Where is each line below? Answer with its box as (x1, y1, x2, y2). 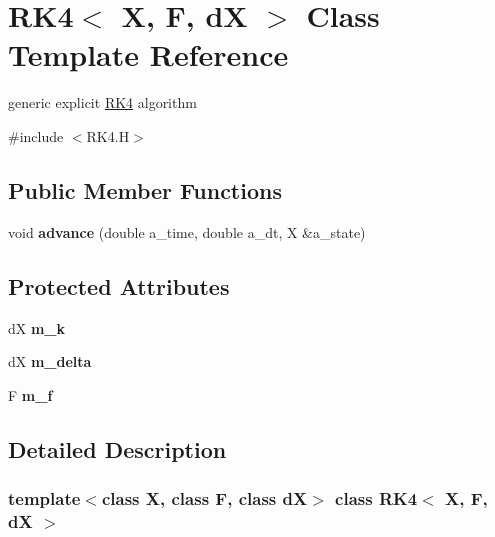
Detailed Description (8, 433, 227, 464)
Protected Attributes (8, 270, 230, 301)
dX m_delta (8, 351, 92, 372)
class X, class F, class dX (101, 485, 308, 510)
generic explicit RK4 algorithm (8, 92, 197, 113)
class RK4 (335, 485, 418, 510)
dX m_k (8, 317, 66, 338)
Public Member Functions (8, 174, 282, 205)
